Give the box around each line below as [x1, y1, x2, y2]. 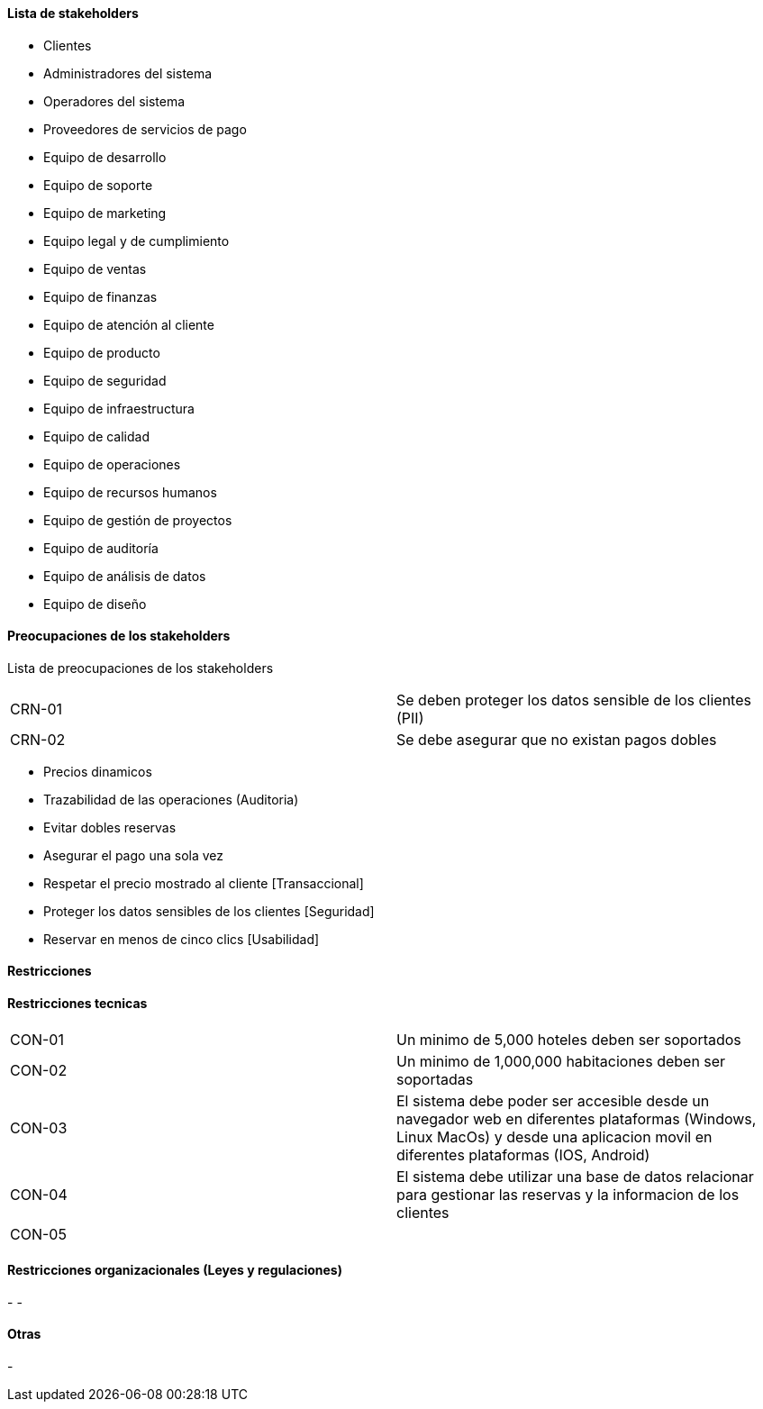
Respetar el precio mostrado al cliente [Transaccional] [43, 875, 364, 891]
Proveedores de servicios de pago [43, 121, 247, 137]
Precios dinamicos [43, 763, 152, 779]
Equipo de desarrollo [43, 149, 167, 165]
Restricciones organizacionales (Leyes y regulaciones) [7, 1262, 342, 1278]
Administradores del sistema [43, 65, 213, 81]
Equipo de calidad [43, 428, 150, 444]
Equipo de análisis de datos [43, 568, 206, 584]
